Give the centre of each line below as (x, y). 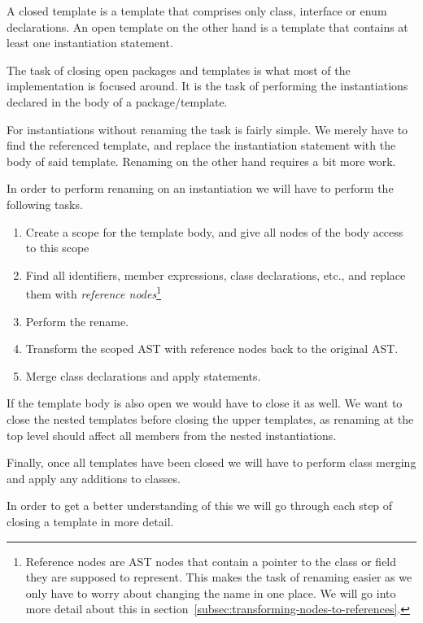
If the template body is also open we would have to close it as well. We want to (205, 403)
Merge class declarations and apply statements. (143, 375)
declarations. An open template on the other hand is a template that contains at (207, 26)
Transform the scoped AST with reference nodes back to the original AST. (212, 349)
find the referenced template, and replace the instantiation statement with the (201, 145)
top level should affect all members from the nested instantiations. (172, 435)
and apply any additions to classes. (94, 478)
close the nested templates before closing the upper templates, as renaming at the (210, 418)
